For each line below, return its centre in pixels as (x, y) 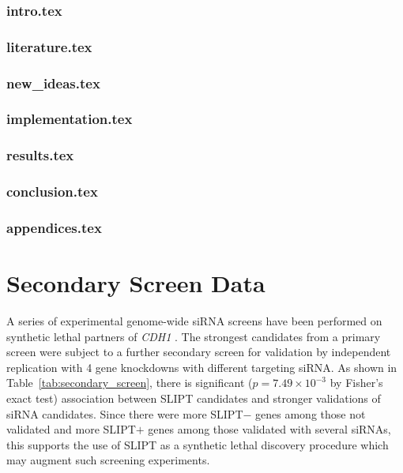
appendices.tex (54, 227)
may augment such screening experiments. (108, 460)
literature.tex (49, 46)
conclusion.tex (52, 191)
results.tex (40, 155)
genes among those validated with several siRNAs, (269, 429)
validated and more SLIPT (71, 429)
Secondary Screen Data (136, 283)
